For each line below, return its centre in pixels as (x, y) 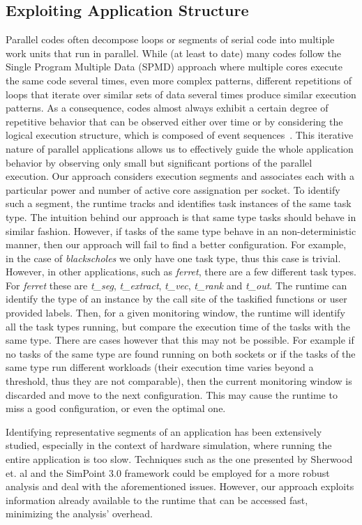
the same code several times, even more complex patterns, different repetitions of (179, 80)
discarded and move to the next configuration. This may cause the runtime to (172, 394)
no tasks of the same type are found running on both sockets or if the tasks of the (181, 353)
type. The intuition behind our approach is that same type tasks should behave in (181, 216)
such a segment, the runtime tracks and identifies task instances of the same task (179, 203)
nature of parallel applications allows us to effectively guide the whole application (180, 148)
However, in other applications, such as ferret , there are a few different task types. (181, 272)
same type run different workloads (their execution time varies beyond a (160, 367)
